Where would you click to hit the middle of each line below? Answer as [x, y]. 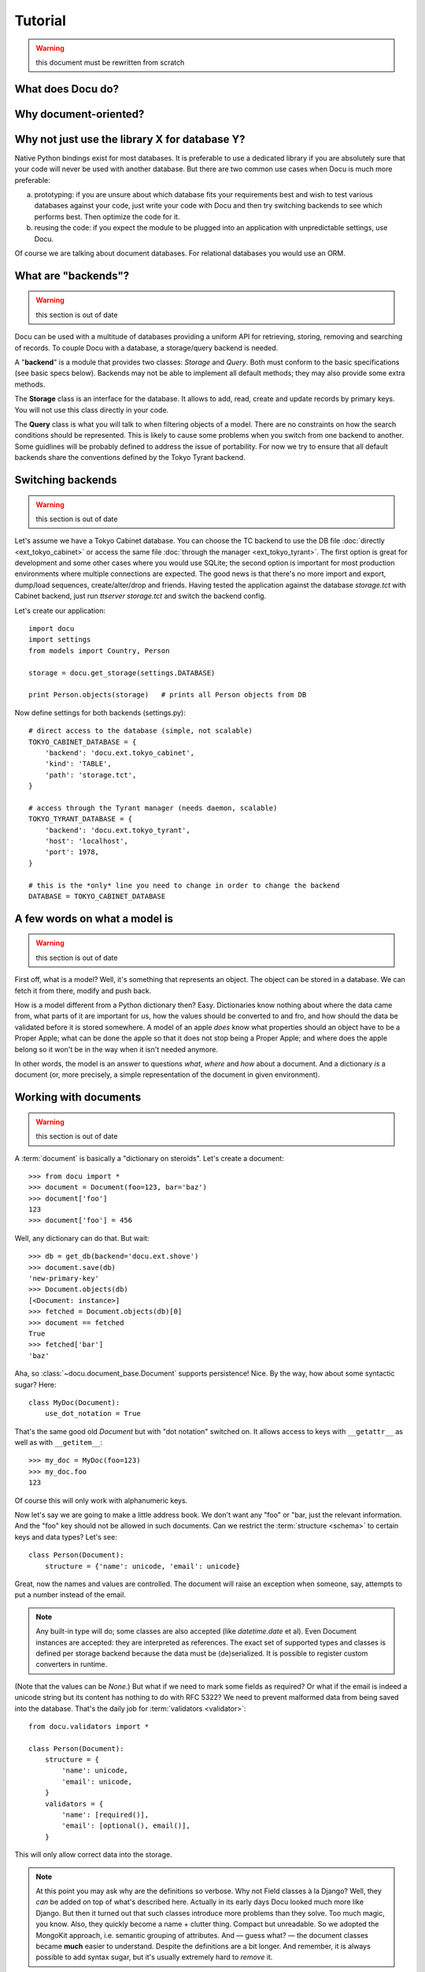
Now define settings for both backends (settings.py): [100, 712]
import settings [60, 640]
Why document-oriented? [79, 114]
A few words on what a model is [94, 919]
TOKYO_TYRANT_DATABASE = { [81, 819]
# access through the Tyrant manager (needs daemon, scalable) [153, 808]
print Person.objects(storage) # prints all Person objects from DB [168, 695]
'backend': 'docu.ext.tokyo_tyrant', [117, 830]
